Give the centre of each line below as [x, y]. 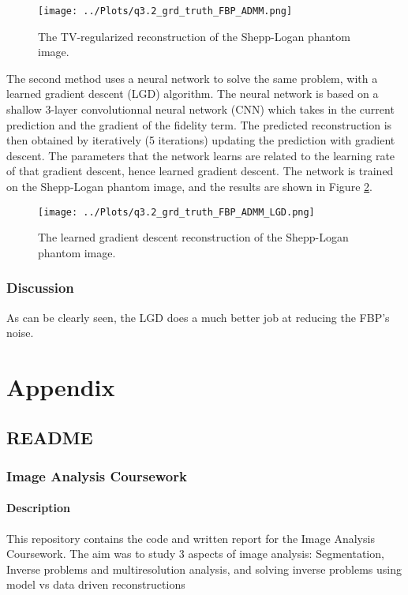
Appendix [61, 387]
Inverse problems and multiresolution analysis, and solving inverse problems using [204, 569]
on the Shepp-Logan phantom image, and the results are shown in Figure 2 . [189, 186]
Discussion [40, 288]
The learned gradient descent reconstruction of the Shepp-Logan [193, 237]
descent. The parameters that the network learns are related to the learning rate [201, 155]
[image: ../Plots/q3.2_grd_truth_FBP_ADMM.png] [165, 11]
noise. [20, 333]
